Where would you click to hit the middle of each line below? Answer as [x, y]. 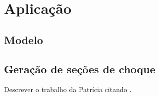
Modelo [24, 39]
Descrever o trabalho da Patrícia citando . [68, 89]
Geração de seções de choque [80, 69]
